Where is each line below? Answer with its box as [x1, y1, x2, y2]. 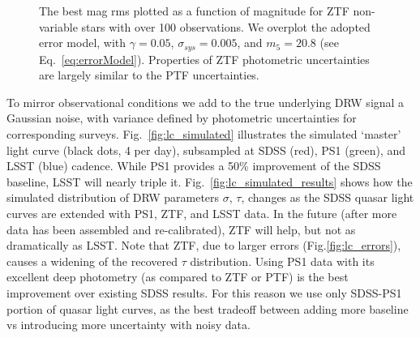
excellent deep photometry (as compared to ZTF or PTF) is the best [6, 268, 349, 285]
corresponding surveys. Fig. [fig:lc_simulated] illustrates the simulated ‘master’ [6, 126, 401, 143]
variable [39, 18, 78, 35]
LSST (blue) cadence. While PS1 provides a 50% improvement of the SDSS [6, 157, 381, 174]
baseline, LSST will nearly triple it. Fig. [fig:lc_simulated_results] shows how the [6, 173, 413, 190]
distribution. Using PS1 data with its [190, 252, 375, 269]
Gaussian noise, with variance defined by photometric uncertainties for [6, 109, 357, 126]
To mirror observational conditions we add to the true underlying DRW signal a [6, 93, 405, 110]
